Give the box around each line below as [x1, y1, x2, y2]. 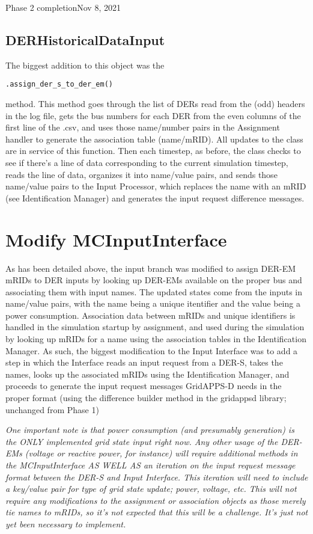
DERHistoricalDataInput [5, 30, 165, 49]
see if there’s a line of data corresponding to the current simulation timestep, [5, 156, 288, 169]
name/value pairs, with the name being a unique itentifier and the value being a [5, 297, 300, 310]
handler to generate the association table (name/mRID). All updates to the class [5, 132, 303, 145]
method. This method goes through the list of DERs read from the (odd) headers [5, 97, 305, 110]
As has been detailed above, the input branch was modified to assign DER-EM [5, 262, 296, 274]
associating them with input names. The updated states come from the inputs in [5, 285, 302, 298]
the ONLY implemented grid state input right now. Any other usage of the [5, 435, 278, 447]
